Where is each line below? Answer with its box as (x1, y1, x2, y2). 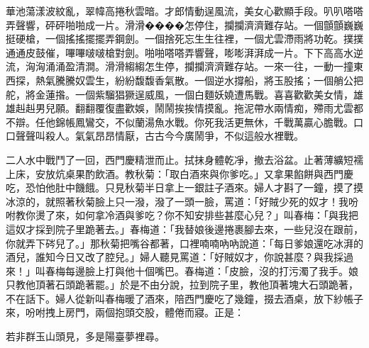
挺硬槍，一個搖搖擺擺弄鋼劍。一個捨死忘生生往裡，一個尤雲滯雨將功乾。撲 (6, 31, 353, 46)
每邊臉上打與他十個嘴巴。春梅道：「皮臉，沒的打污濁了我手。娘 (65, 263, 358, 278)
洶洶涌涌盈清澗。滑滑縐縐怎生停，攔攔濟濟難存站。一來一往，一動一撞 (25, 59, 353, 74)
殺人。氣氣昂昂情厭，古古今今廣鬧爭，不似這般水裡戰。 (45, 128, 304, 143)
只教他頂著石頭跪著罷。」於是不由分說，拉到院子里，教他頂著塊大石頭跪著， (6, 277, 358, 292)
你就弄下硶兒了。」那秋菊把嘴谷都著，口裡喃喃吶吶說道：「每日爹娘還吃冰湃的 (6, 235, 363, 250)
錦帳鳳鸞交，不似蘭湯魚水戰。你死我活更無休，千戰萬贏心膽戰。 (55, 114, 353, 129)
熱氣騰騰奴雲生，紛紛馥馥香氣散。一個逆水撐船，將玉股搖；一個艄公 (35, 72, 353, 87)
